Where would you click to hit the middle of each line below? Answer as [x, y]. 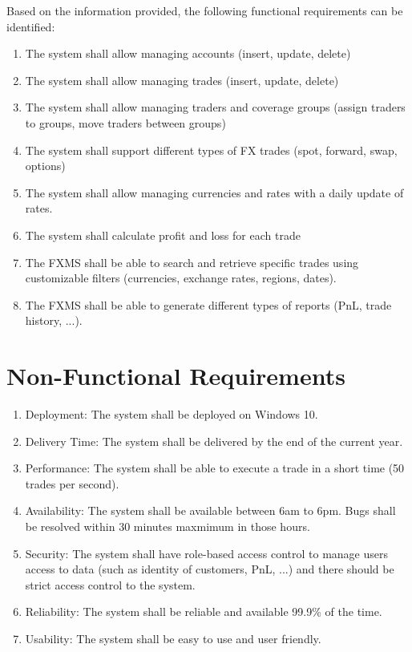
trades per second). [72, 483]
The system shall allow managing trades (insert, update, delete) [182, 80]
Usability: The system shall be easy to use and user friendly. [173, 638]
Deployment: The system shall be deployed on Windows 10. [172, 414]
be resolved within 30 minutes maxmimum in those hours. [168, 526]
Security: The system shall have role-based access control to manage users [206, 553]
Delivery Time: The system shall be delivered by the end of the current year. [214, 441]
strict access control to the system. [110, 584]
